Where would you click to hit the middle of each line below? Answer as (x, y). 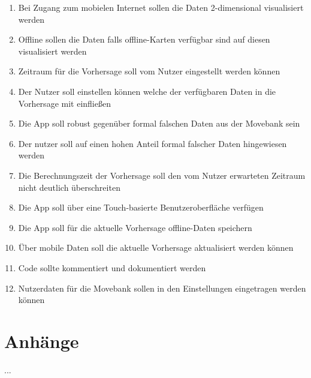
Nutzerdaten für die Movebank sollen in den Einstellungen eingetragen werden (162, 288)
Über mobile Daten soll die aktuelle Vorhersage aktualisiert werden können (156, 247)
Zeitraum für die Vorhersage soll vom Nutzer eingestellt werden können (149, 71)
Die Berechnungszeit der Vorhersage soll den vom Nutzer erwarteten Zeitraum (162, 175)
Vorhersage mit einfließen (64, 103)
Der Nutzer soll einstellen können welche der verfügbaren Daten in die (147, 91)
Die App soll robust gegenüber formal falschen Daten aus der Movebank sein (159, 123)
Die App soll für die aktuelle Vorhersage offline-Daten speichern (135, 227)
